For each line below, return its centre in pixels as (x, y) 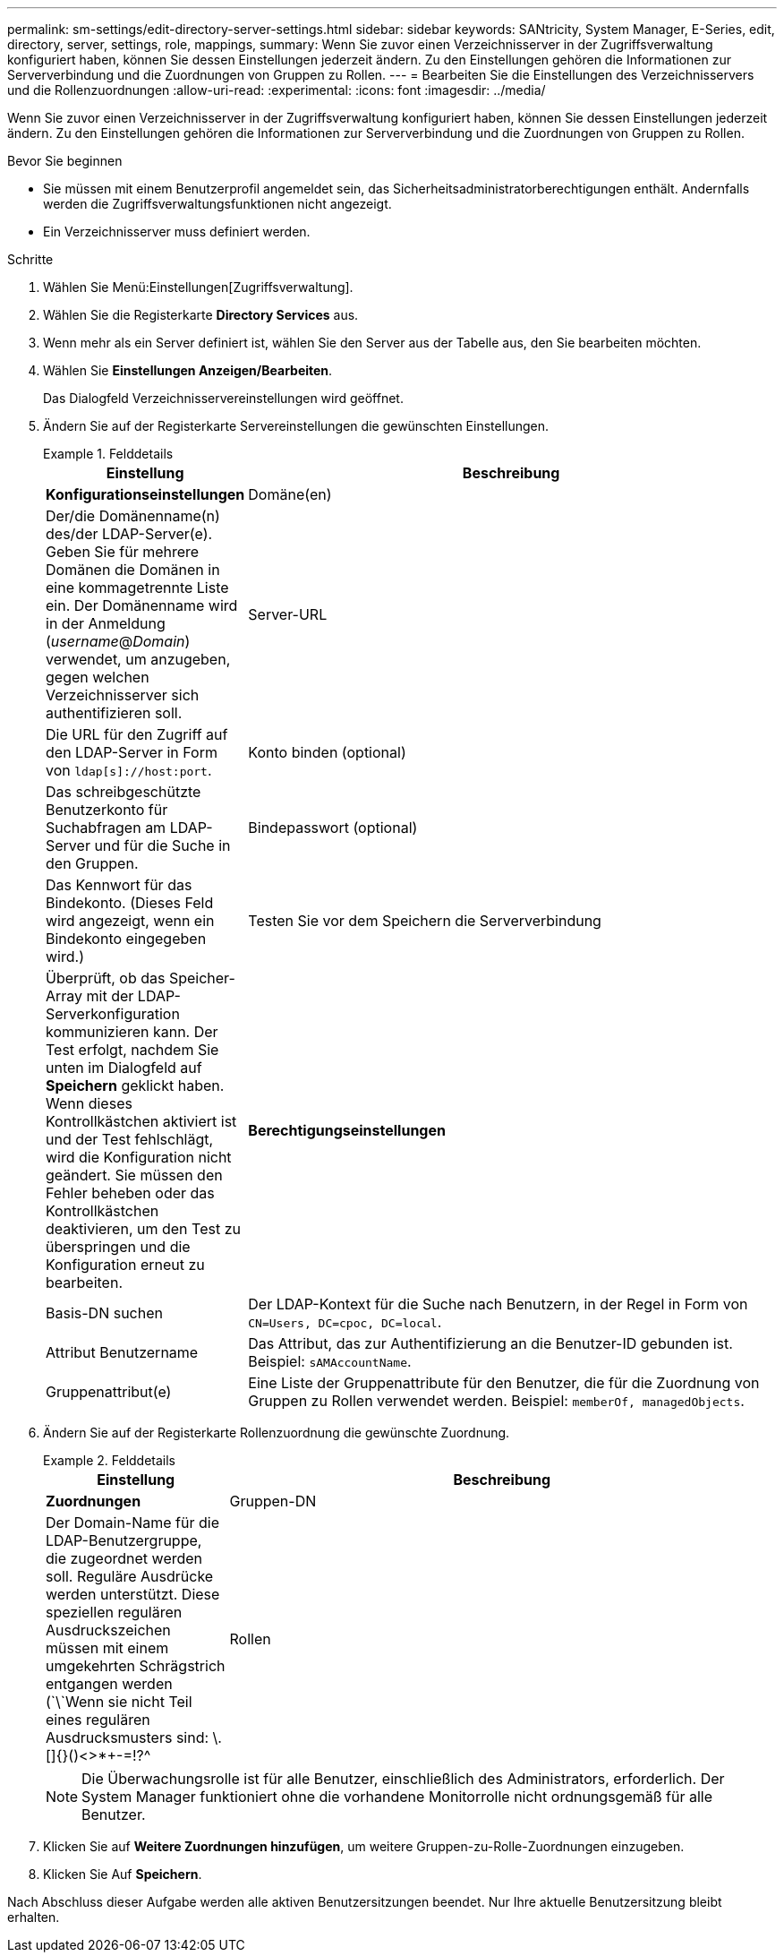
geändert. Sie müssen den (134, 1175)
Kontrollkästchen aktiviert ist (141, 1121)
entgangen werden (109, 1684)
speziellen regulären (114, 1612)
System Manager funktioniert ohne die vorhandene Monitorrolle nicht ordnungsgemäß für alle (397, 1797)
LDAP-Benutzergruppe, (124, 1540)
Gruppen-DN (273, 1501)
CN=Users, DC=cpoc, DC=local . (345, 1322)
